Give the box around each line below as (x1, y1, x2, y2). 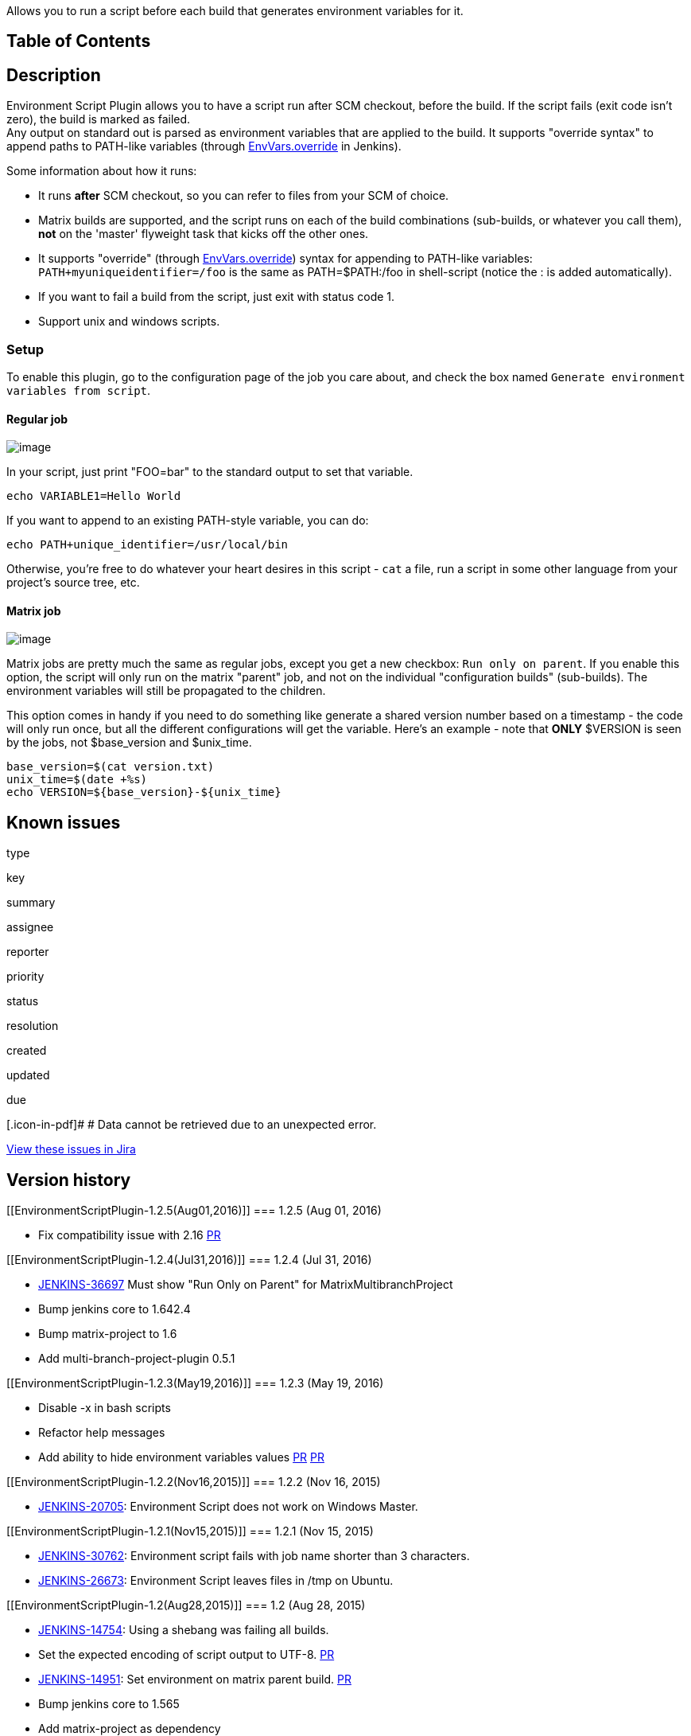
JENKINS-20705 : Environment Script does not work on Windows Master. (38, 1500, 418, 1514)
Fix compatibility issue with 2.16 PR (38, 1228, 221, 1243)
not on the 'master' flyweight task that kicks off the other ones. (38, 227, 369, 241)
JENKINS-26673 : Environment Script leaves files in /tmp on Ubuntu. (38, 1574, 394, 1588)
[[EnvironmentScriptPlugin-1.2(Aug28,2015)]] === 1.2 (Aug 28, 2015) (6, 1598, 366, 1613)
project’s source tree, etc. (6, 575, 140, 590)
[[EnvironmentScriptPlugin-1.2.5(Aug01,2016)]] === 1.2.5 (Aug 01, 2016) (6, 1203, 382, 1218)
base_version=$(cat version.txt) (6, 760, 215, 774)
